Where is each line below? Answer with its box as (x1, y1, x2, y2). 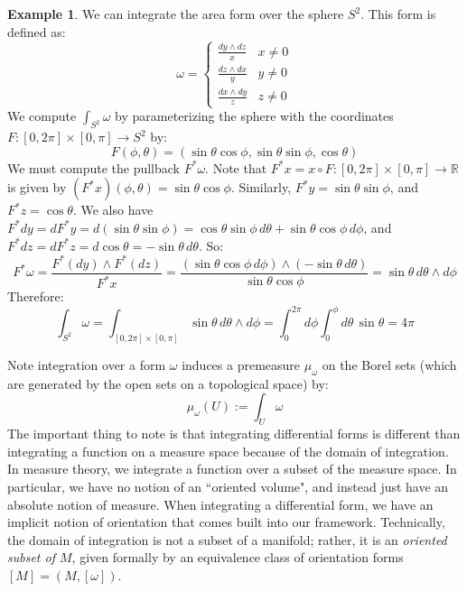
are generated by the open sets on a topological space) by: (7, 374, 329, 392)
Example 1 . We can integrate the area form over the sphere (7, 5, 344, 23)
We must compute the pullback (7, 158, 181, 177)
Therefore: (7, 287, 64, 306)
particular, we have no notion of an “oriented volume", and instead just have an (7, 477, 449, 495)
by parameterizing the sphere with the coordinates (115, 106, 394, 125)
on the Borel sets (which (322, 356, 457, 374)
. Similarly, (230, 178, 292, 197)
